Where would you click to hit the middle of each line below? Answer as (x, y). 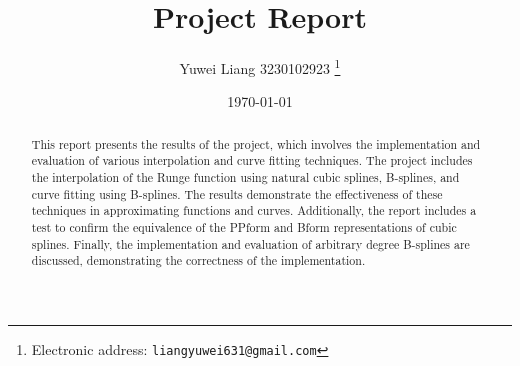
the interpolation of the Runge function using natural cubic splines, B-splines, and (245, 177)
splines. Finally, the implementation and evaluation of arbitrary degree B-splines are (250, 243)
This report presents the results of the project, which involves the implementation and (256, 143)
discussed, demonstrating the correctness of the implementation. (198, 260)
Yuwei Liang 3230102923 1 (260, 66)
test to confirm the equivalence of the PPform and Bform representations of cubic (244, 227)
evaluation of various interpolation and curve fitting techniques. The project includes (252, 160)
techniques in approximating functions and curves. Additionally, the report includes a (254, 210)
